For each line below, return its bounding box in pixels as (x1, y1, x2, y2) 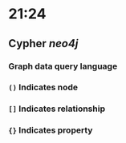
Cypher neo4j (8, 37, 79, 50)
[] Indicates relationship (8, 103, 106, 114)
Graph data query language (8, 61, 118, 72)
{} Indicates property (8, 125, 93, 136)
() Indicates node (8, 81, 79, 93)
